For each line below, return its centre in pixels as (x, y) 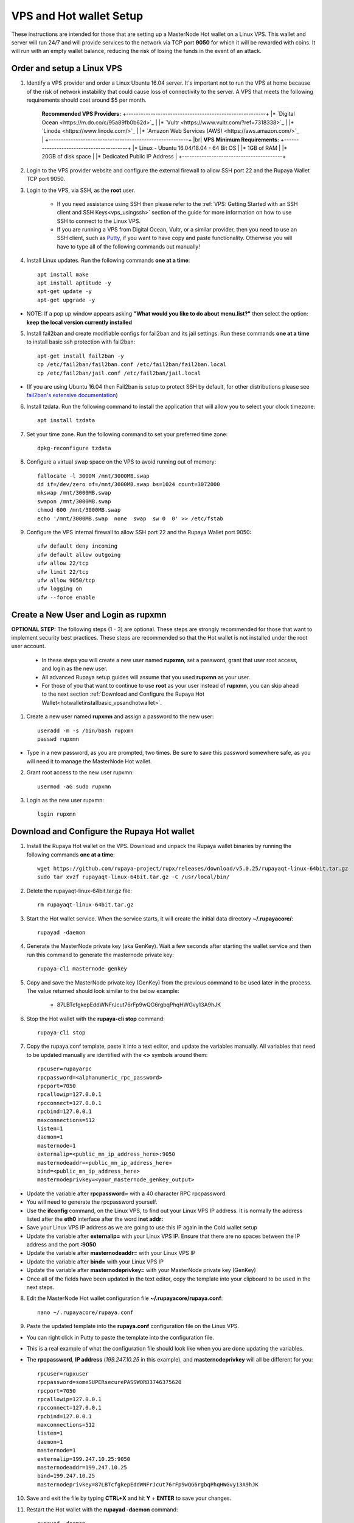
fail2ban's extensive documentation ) (72, 395)
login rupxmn (57, 814)
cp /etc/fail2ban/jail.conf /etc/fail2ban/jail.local (119, 373)
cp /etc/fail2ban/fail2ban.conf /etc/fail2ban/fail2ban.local (132, 365)
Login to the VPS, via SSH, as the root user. (81, 190)
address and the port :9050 (61, 1245)
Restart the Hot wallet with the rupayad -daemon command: (102, 1509)
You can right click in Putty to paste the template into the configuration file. (120, 1337)
